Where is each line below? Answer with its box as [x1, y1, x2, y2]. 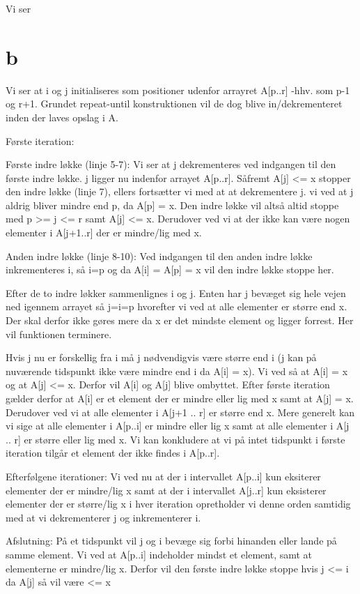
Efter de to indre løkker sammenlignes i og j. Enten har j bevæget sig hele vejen [6, 285, 346, 300]
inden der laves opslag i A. [6, 109, 118, 124]
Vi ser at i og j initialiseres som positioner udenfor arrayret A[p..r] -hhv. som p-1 [6, 82, 350, 97]
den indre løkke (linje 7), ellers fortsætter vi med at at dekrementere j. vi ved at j [6, 184, 354, 199]
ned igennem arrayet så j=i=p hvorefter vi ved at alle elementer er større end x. [6, 299, 347, 314]
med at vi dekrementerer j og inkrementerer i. [6, 510, 201, 524]
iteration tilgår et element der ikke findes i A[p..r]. [6, 445, 220, 460]
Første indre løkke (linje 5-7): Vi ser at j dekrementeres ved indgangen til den [6, 157, 336, 172]
